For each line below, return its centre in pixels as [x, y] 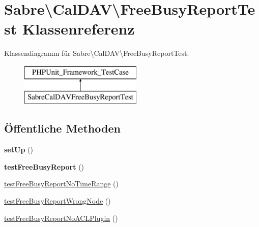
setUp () [19, 150]
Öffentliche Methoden [62, 128]
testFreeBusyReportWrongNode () [57, 201]
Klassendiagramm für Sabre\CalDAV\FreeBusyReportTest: [97, 53]
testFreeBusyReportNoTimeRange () [62, 184]
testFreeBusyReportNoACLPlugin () [61, 218]
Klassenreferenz [78, 29]
